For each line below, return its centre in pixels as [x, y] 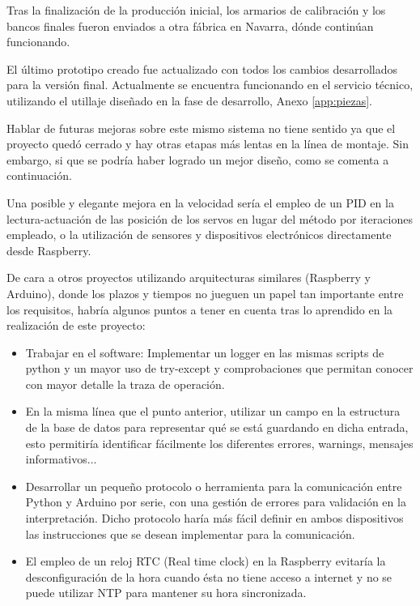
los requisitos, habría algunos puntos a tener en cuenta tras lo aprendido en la [200, 309]
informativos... [61, 459]
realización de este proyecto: [76, 325]
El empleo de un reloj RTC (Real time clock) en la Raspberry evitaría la [206, 561]
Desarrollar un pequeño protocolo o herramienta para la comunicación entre [214, 486]
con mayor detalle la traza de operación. [125, 384]
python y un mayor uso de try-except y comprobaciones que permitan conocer [219, 368]
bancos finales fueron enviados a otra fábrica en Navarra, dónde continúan [190, 26]
